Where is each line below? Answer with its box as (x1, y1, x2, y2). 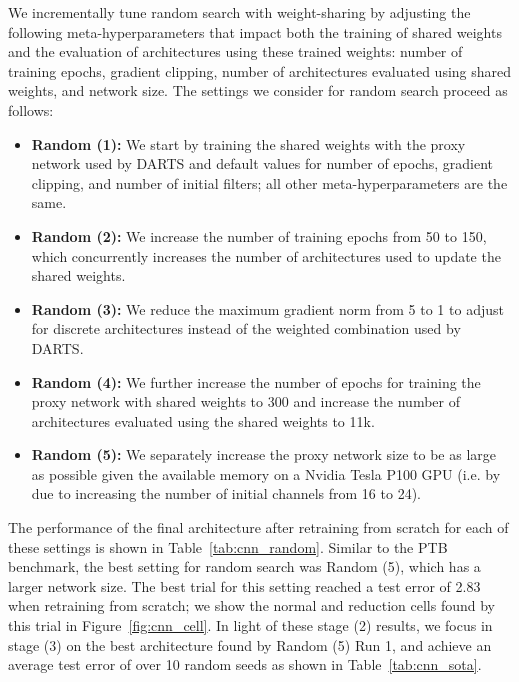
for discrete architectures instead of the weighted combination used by (31, 318, 461, 339)
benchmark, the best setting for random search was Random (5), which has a (8, 556, 481, 577)
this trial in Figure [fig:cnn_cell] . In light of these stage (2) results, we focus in (8, 615, 493, 636)
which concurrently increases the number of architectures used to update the (31, 245, 501, 266)
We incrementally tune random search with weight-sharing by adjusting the (8, 2, 471, 22)
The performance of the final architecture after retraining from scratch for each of (8, 517, 509, 538)
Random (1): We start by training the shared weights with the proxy (31, 133, 466, 154)
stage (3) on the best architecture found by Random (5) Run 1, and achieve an (8, 634, 492, 655)
